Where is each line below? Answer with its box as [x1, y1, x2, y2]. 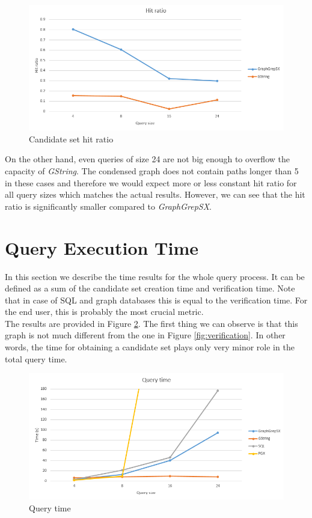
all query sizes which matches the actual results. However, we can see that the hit [5, 188, 305, 201]
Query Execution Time [5, 235, 199, 260]
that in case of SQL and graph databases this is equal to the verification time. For [5, 293, 308, 306]
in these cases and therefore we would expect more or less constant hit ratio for [5, 176, 297, 189]
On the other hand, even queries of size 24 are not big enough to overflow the [5, 153, 290, 165]
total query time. [5, 352, 67, 365]
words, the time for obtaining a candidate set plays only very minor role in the [5, 341, 295, 353]
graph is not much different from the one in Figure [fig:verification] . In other [5, 329, 286, 341]
